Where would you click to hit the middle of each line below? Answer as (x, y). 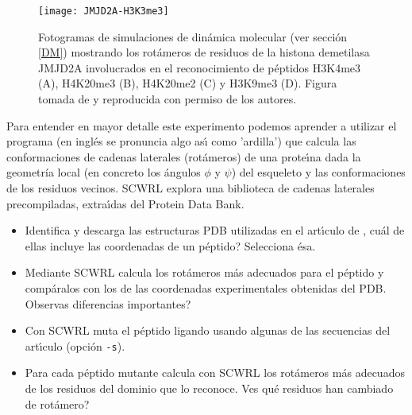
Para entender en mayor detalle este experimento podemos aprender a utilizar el (202, 125)
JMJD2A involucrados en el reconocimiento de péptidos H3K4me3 (200, 67)
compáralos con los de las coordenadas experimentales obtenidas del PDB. (206, 287)
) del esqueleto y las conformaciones (318, 172)
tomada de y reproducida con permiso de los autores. (167, 99)
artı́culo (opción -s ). (75, 345)
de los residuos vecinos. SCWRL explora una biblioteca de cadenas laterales (191, 188)
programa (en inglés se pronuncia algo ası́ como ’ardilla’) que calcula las (181, 141)
